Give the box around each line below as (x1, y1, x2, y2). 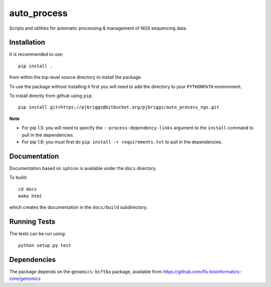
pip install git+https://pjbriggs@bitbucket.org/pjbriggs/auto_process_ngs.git (18, 105, 219, 110)
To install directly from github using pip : (9, 93, 93, 99)
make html (18, 194, 42, 199)
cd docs (18, 186, 37, 192)
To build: (9, 174, 28, 180)
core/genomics (9, 275, 41, 281)
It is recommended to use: (9, 51, 64, 57)
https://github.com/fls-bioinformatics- (163, 268, 242, 274)
